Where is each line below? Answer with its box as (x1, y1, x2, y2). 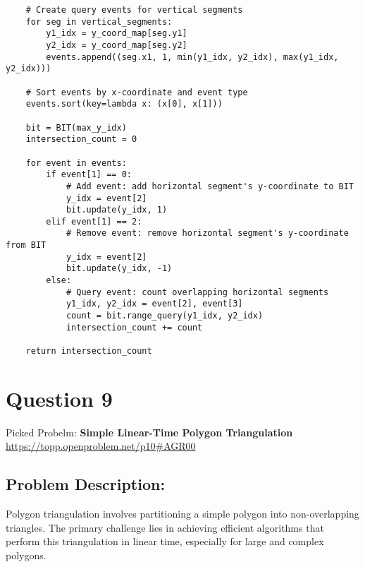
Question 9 (6, 383, 113, 412)
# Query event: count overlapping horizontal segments (66, 287, 329, 297)
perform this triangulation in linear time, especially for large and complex (6, 534, 324, 549)
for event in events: (25, 157, 127, 168)
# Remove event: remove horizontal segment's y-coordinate (66, 228, 349, 239)
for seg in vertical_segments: (25, 16, 173, 27)
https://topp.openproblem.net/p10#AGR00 (6, 438, 196, 453)
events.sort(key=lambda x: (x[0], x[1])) (25, 99, 223, 109)
